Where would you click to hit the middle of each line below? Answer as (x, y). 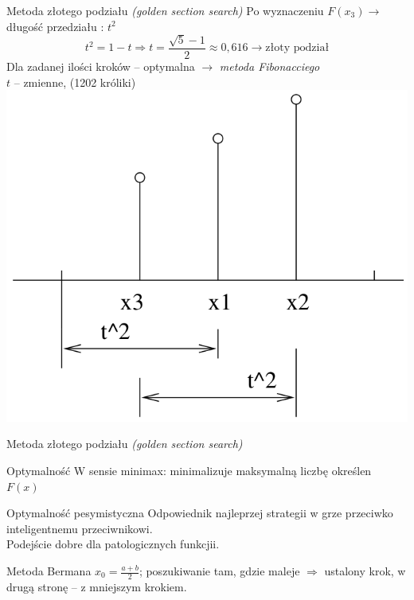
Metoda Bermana (49, 571)
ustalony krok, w (365, 571)
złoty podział (297, 48)
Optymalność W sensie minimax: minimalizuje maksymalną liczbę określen (189, 471)
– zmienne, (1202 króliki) (75, 82)
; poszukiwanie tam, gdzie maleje (219, 571)
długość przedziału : (55, 26)
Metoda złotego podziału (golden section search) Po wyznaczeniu (165, 10)
